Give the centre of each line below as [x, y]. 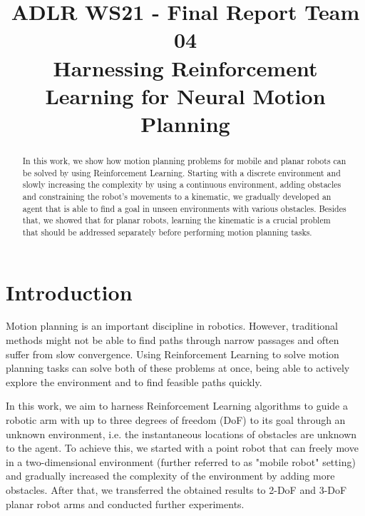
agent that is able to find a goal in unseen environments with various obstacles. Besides [184, 208]
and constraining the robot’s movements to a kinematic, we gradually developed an [177, 196]
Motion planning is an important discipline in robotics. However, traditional [172, 326]
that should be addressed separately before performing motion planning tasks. [167, 232]
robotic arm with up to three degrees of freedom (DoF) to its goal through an [176, 420]
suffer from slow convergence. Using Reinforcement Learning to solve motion [173, 354]
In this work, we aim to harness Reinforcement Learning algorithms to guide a [177, 406]
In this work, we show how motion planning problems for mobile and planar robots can [184, 160]
